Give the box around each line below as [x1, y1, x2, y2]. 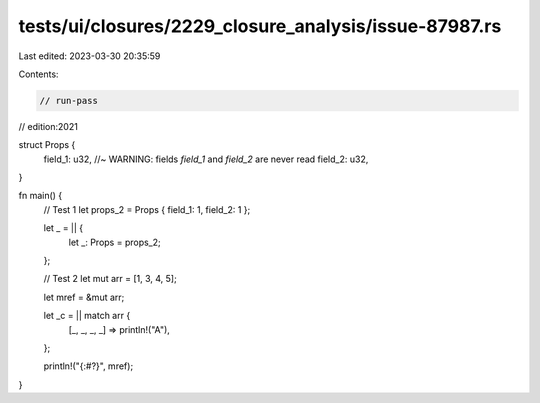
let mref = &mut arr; [43, 291, 125, 303]
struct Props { [18, 139, 76, 151]
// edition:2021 [18, 120, 79, 132]
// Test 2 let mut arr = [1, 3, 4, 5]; [43, 273, 177, 285]
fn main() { [18, 190, 63, 202]
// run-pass [39, 95, 99, 106]
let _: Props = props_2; [68, 236, 162, 248]
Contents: [18, 68, 59, 80]
